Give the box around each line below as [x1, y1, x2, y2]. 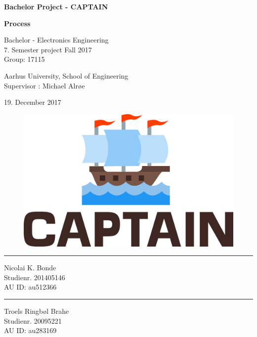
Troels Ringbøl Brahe [4, 306, 69, 316]
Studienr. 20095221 [4, 315, 62, 326]
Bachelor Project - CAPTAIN [4, 1, 108, 11]
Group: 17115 [4, 54, 45, 64]
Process [4, 18, 31, 28]
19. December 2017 [4, 97, 61, 107]
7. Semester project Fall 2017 [4, 44, 92, 54]
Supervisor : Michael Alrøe [4, 80, 85, 90]
